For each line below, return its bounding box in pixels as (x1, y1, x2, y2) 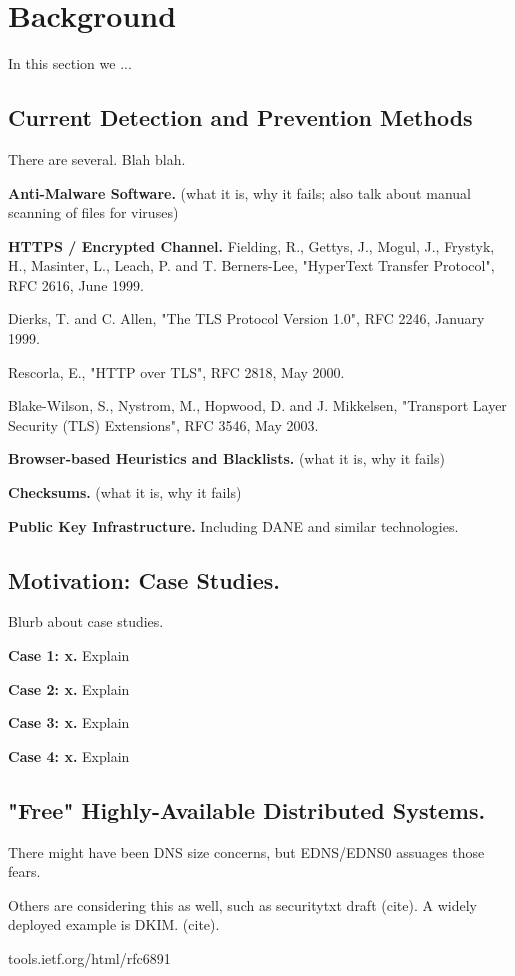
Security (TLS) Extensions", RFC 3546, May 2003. (8, 414, 319, 435)
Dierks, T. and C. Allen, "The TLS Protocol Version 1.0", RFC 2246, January (8, 308, 485, 329)
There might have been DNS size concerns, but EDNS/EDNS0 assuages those (8, 841, 485, 862)
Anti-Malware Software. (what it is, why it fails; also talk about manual (8, 182, 471, 203)
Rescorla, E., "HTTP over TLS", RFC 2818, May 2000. (8, 361, 345, 382)
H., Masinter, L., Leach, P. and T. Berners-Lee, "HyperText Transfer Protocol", (8, 255, 495, 276)
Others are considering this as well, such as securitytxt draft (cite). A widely (8, 894, 477, 915)
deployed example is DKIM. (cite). (8, 914, 220, 935)
